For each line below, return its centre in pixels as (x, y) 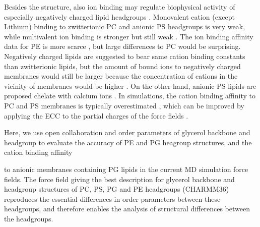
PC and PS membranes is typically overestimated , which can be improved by (124, 105)
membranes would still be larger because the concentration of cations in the (121, 76)
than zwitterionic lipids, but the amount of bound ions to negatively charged (122, 66)
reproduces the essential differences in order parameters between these (112, 198)
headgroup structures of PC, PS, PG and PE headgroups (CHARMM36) (117, 189)
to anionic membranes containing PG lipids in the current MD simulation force (126, 169)
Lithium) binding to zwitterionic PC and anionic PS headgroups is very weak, (125, 26)
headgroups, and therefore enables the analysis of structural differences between (127, 209)
